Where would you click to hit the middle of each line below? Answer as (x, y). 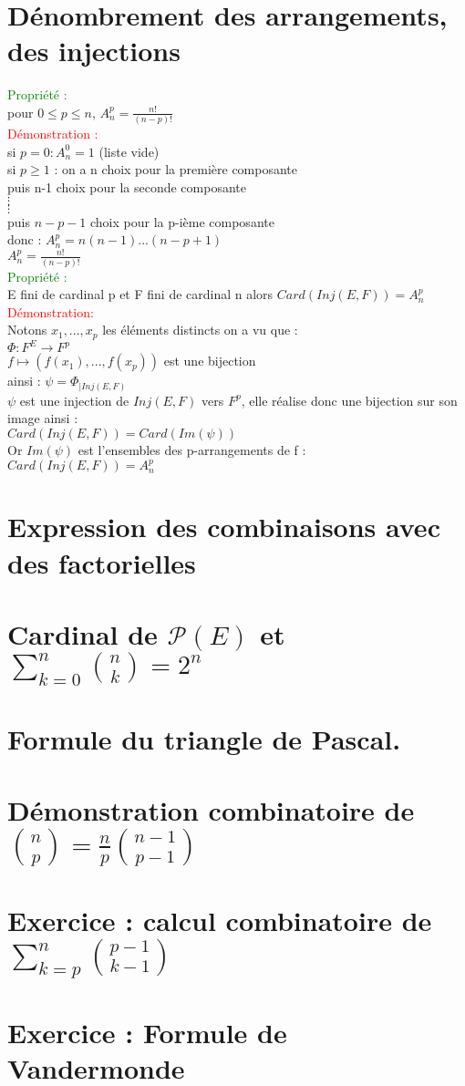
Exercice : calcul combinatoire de (220, 920)
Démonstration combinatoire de (211, 810)
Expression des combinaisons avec (224, 527)
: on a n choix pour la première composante (176, 169)
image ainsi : (43, 418)
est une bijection (210, 361)
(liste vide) (129, 151)
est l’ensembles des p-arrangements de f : (192, 450)
